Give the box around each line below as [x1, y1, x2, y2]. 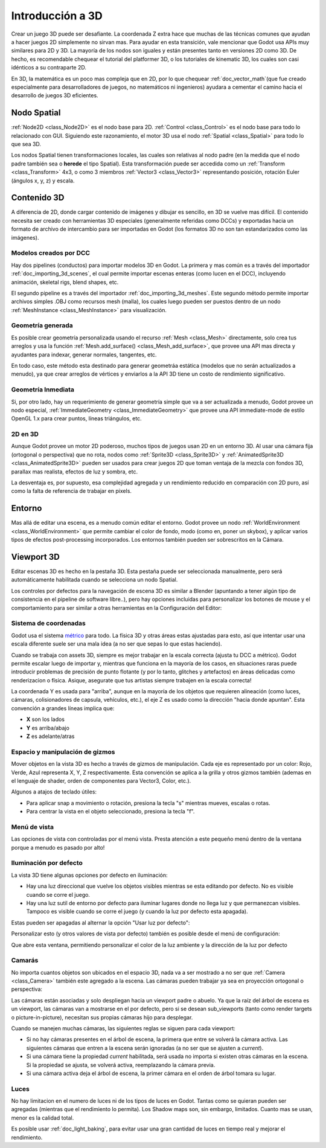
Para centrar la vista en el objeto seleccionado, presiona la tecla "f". [26, 808, 195, 815]
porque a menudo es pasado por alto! [11, 844, 105, 851]
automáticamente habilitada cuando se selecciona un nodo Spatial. [11, 576, 178, 583]
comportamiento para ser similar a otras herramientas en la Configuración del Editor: [11, 604, 222, 611]
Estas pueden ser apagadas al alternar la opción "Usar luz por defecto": [11, 919, 190, 926]
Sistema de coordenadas [11, 619, 86, 627]
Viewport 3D [11, 551, 60, 562]
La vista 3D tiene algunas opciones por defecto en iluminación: [11, 871, 168, 879]
